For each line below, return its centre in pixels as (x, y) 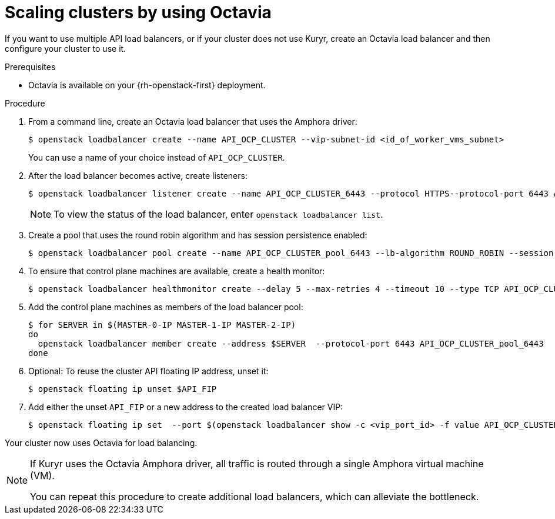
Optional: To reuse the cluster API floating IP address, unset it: (148, 371)
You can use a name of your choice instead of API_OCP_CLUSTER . (157, 157)
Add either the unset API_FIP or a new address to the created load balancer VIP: (186, 407)
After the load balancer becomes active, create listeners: (138, 175)
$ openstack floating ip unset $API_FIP (123, 389)
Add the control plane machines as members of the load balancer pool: (166, 307)
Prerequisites (30, 66)
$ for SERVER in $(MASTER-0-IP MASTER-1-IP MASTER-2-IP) (162, 325)
